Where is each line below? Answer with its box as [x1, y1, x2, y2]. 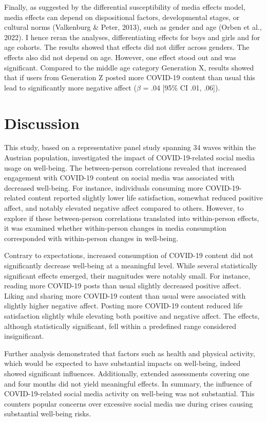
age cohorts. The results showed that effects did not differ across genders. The [4, 42, 250, 52]
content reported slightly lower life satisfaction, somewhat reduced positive [28, 192, 263, 203]
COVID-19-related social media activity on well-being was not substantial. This [4, 388, 255, 399]
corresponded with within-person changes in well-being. [4, 232, 179, 243]
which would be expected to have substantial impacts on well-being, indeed [4, 358, 241, 369]
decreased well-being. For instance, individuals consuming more [4, 182, 203, 193]
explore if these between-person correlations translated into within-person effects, [4, 212, 259, 223]
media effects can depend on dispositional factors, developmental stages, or [4, 11, 240, 22]
